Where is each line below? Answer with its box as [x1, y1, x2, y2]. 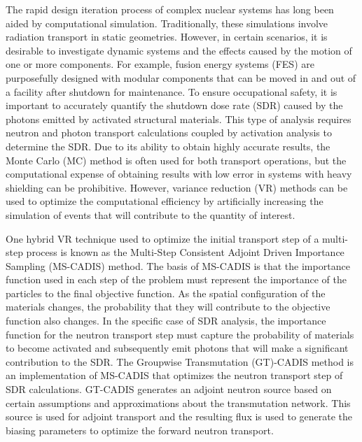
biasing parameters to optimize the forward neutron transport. [6, 422, 274, 437]
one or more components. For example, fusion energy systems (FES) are [6, 57, 314, 71]
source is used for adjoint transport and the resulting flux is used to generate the [6, 409, 353, 424]
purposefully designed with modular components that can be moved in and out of [6, 70, 356, 85]
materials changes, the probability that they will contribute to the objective [6, 299, 330, 314]
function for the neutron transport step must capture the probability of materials [6, 327, 354, 341]
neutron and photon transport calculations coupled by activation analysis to [6, 125, 332, 140]
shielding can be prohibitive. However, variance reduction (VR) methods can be [6, 180, 348, 194]
